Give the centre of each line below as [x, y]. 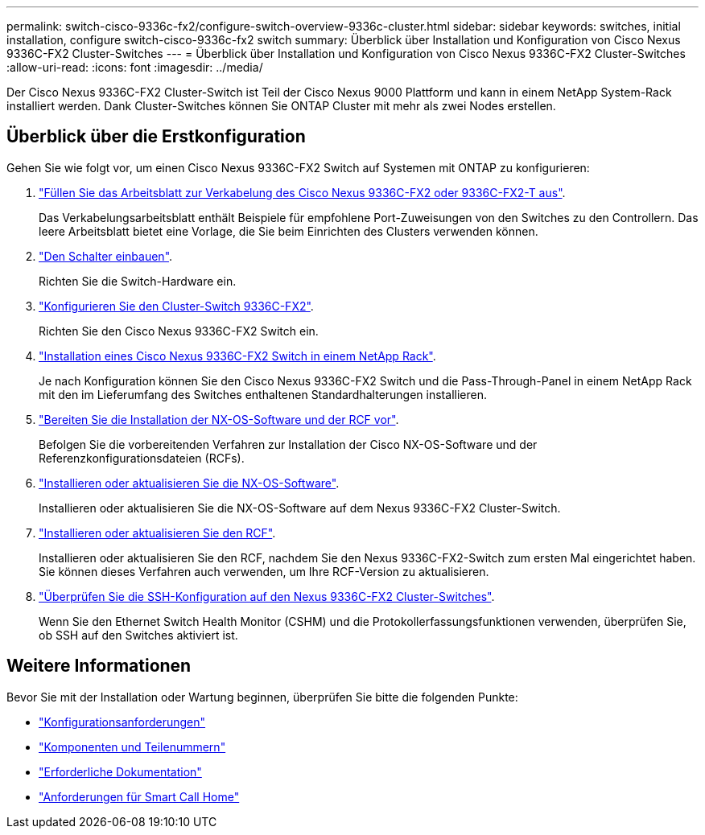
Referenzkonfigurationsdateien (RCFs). [142, 458]
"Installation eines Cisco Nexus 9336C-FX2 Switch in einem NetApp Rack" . [237, 356]
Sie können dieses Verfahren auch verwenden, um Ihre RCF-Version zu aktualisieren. [264, 571]
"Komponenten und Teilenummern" [132, 747]
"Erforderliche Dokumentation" [120, 771]
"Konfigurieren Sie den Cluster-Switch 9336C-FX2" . [176, 306]
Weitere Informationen [99, 666]
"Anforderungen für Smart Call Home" [139, 796]
